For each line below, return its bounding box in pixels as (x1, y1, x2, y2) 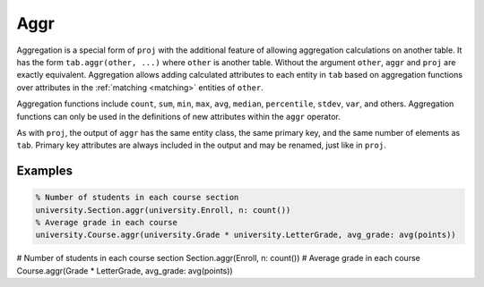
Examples (16, 164, 73, 179)
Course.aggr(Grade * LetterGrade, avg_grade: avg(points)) (16, 265, 233, 276)
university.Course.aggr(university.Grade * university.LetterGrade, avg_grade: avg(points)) (35, 230, 456, 241)
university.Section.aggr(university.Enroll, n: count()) (35, 205, 291, 215)
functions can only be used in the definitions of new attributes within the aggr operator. (16, 111, 341, 122)
